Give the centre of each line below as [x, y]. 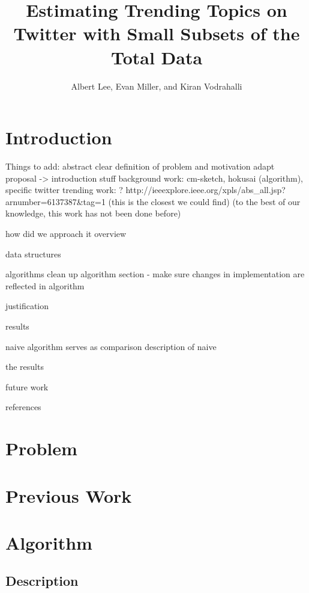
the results [25, 367]
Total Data [157, 57]
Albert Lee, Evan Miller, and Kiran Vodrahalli [157, 86]
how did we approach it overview [66, 233]
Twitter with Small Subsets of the [157, 33]
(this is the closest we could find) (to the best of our [204, 201]
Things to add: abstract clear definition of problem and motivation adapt [140, 166]
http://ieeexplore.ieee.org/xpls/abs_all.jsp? [205, 190]
